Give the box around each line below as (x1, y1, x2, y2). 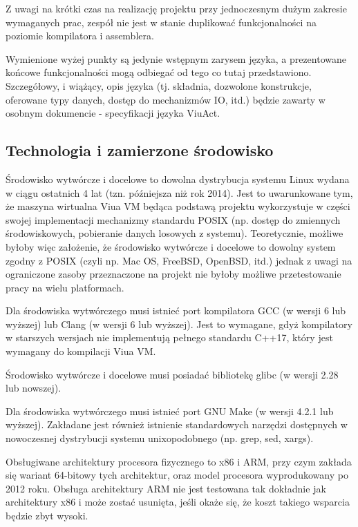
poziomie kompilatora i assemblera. (6, 28, 154, 43)
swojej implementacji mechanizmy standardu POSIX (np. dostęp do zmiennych (6, 212, 341, 227)
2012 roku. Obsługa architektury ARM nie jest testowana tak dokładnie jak (6, 481, 326, 495)
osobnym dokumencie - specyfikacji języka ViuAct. (6, 106, 220, 120)
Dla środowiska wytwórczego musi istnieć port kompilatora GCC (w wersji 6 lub (6, 303, 346, 318)
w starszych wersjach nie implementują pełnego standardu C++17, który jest (6, 330, 333, 345)
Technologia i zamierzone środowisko (6, 140, 274, 161)
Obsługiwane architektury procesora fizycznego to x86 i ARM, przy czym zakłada (6, 454, 352, 468)
